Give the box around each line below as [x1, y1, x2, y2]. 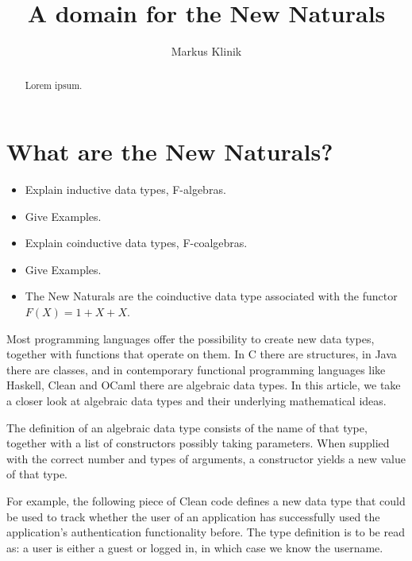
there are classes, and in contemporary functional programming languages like [6, 361, 386, 377]
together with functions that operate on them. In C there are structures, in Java [6, 346, 397, 362]
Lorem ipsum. [25, 78, 83, 91]
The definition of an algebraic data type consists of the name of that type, [6, 419, 368, 435]
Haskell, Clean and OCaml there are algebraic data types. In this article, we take [6, 377, 401, 393]
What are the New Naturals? [6, 135, 333, 168]
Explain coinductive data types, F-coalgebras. [25, 234, 248, 251]
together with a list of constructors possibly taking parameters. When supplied [6, 435, 390, 451]
